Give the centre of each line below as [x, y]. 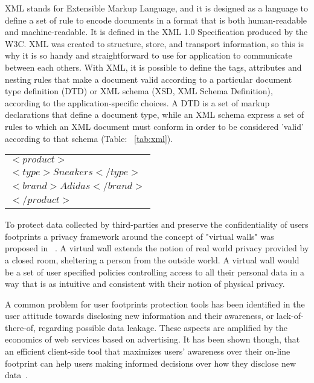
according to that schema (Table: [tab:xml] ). [89, 138]
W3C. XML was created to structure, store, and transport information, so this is [154, 43]
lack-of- [290, 316]
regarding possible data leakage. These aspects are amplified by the [163, 327]
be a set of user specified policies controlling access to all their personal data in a [155, 272]
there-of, [20, 327]
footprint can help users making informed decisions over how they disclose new [151, 363]
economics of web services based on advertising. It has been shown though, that [152, 339]
